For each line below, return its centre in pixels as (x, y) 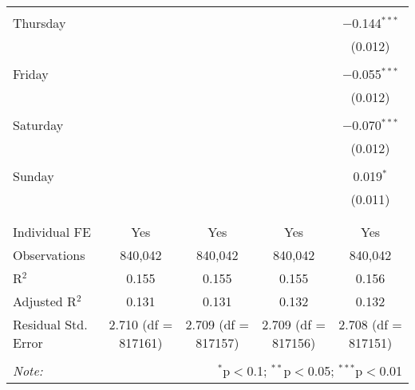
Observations (49, 255)
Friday (31, 74)
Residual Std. (50, 324)
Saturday (38, 125)
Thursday (40, 23)
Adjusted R (45, 301)
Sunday (34, 176)
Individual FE (52, 232)
